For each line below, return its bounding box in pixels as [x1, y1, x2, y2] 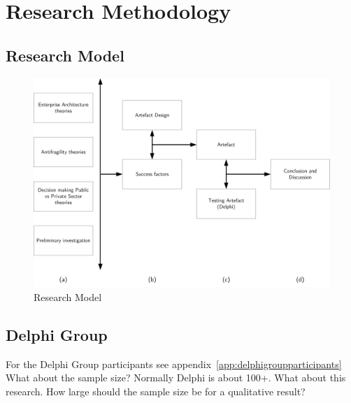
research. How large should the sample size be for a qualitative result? [6, 383, 306, 398]
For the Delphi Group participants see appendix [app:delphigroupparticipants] [6, 356, 342, 371]
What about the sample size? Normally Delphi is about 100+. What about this [6, 370, 346, 385]
